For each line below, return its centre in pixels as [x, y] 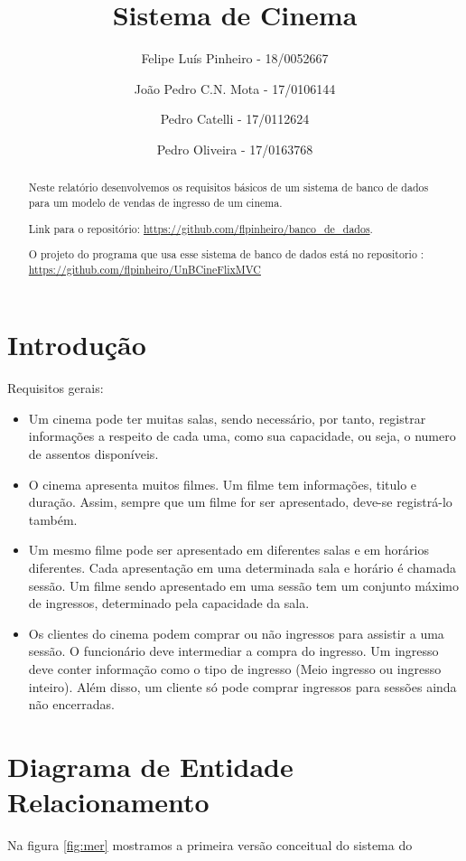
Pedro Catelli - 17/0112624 [235, 119]
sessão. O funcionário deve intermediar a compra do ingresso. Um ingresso [233, 651]
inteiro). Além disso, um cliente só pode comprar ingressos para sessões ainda [242, 686]
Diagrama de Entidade [150, 766]
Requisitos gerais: [56, 388]
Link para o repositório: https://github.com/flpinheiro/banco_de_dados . [200, 228]
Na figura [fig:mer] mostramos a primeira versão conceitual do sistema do [210, 845]
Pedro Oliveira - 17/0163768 [235, 149]
